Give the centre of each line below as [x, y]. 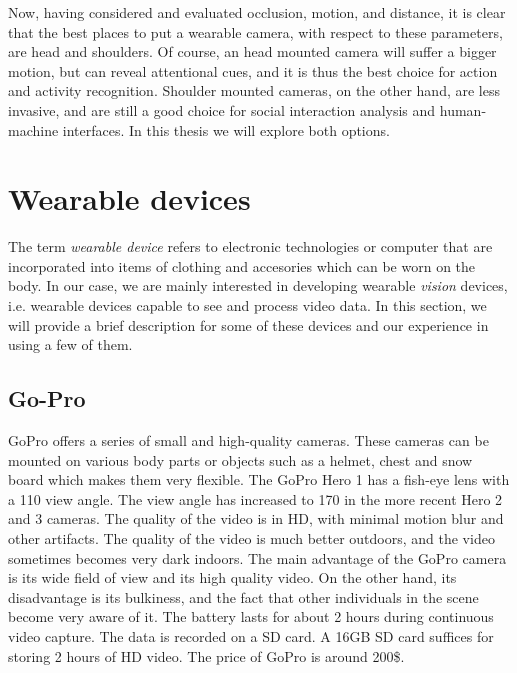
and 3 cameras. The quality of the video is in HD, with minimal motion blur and [256, 518]
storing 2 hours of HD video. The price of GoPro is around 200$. [206, 655]
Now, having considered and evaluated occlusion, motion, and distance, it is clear [257, 12]
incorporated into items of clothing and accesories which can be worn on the [242, 265]
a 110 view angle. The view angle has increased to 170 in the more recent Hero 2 [255, 498]
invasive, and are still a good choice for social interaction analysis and [222, 109]
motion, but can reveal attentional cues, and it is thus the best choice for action [253, 70]
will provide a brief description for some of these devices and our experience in [248, 324]
